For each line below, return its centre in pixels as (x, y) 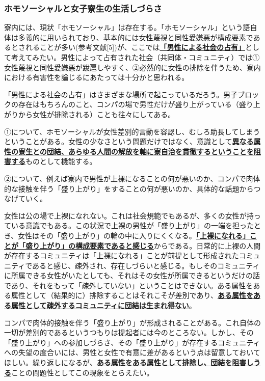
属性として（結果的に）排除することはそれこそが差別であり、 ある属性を (132, 295)
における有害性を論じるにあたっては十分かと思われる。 (97, 77)
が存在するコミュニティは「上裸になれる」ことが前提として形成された (122, 255)
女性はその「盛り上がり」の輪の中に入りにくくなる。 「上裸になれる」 (134, 235)
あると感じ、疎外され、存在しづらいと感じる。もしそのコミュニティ (146, 265)
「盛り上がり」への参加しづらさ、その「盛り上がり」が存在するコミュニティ (132, 342)
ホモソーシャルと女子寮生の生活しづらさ (83, 8)
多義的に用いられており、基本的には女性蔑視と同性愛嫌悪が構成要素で (136, 37)
